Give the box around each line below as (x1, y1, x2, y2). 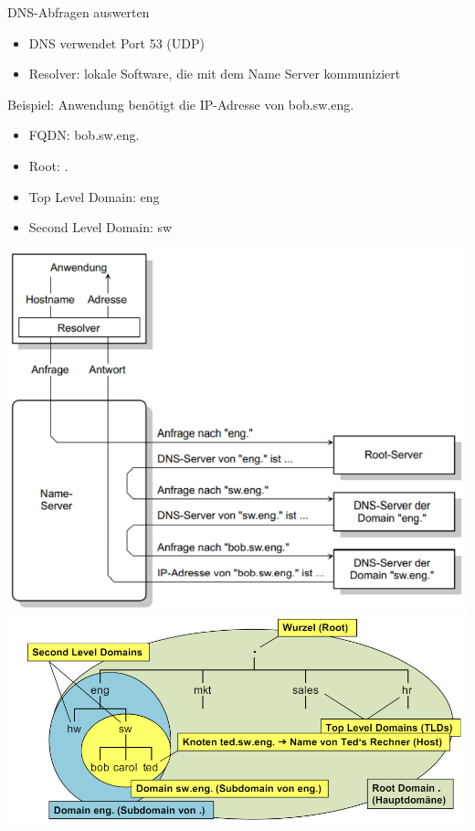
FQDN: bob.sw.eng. (28, 125, 140, 144)
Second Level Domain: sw (28, 218, 173, 237)
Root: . (28, 155, 69, 175)
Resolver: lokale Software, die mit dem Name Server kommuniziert (28, 64, 401, 83)
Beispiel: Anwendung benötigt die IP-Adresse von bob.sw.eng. (7, 94, 354, 113)
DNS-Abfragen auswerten (7, 3, 150, 21)
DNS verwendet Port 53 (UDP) (28, 33, 205, 52)
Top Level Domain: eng (28, 186, 160, 206)
